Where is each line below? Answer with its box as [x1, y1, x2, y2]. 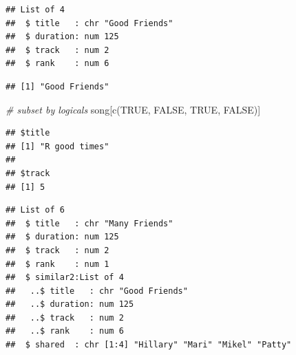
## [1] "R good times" [6, 141, 109, 151]
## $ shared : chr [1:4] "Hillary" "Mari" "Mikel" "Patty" [6, 340, 292, 350]
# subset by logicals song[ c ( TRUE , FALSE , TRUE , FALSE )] [6, 102, 261, 116]
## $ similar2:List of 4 [6, 272, 124, 283]
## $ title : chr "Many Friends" [6, 218, 173, 228]
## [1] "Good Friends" [6, 81, 109, 92]
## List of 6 [6, 205, 65, 215]
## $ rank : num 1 [6, 259, 109, 269]
